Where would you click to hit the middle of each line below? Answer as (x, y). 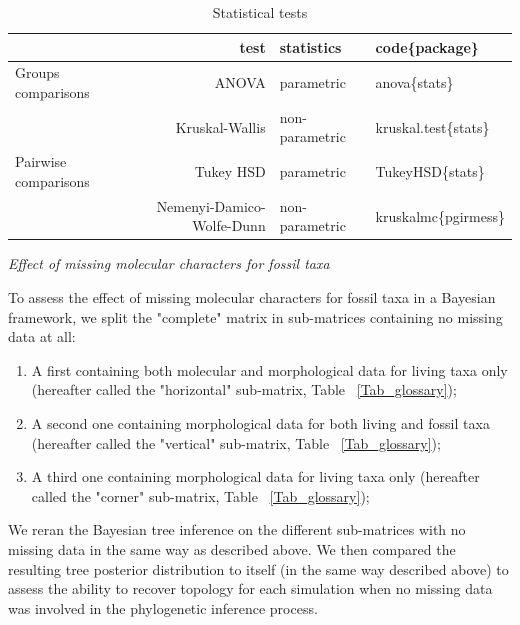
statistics (310, 46)
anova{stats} (414, 82)
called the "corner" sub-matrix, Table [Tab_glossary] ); (200, 495)
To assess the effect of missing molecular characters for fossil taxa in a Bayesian (252, 297)
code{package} (427, 46)
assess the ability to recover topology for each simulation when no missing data (250, 588)
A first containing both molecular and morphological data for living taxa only (269, 369)
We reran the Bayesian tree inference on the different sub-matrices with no (237, 529)
